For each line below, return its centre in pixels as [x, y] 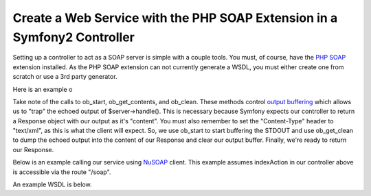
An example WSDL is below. [52, 184]
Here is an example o [43, 89]
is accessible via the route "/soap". [62, 172]
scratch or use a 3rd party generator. [65, 77]
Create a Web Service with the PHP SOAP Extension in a [175, 18]
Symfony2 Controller [74, 37]
